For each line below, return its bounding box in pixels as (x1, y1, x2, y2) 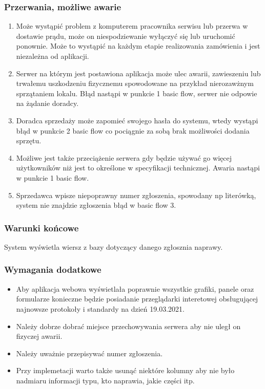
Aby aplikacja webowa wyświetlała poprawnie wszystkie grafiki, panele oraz (16, 283, 254, 294)
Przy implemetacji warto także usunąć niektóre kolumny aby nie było (16, 365, 235, 376)
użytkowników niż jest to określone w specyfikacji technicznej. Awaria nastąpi (16, 162, 260, 173)
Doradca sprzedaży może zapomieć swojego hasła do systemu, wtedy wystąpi (16, 115, 258, 125)
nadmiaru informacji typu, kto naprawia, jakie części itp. (16, 375, 195, 385)
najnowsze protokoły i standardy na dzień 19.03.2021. (16, 303, 185, 314)
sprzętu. (16, 135, 42, 146)
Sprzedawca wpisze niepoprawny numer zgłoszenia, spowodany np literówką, (16, 189, 256, 200)
